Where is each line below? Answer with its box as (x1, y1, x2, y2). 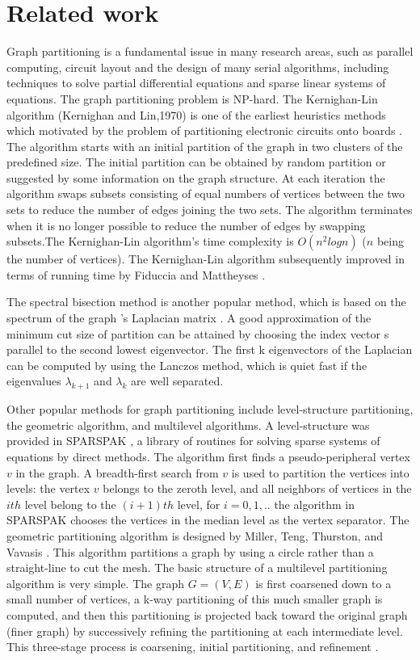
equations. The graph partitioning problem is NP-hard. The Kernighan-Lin (6, 90, 378, 107)
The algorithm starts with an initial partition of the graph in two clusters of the (6, 137, 403, 154)
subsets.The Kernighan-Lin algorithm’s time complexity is (6, 233, 294, 250)
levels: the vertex (6, 480, 90, 497)
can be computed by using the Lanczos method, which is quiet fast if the (6, 356, 367, 373)
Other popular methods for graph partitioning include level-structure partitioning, (6, 401, 414, 418)
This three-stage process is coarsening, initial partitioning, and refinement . (6, 638, 379, 655)
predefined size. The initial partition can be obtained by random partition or (6, 153, 386, 170)
